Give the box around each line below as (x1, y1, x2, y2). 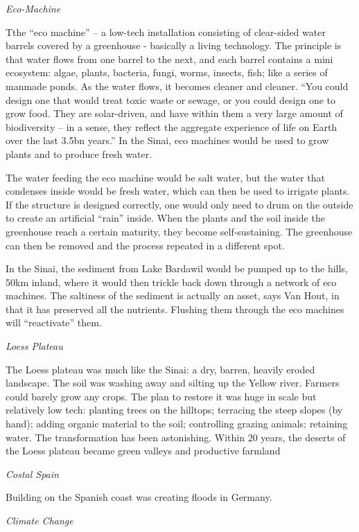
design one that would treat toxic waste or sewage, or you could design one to (6, 92, 335, 107)
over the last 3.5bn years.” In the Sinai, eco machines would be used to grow (6, 133, 329, 148)
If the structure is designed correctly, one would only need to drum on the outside (6, 197, 353, 211)
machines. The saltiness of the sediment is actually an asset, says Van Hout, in (6, 288, 340, 303)
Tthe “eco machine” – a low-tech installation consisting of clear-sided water (6, 24, 326, 39)
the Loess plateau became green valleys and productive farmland (6, 443, 281, 458)
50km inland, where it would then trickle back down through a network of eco (6, 274, 337, 289)
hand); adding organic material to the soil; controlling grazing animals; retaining (6, 416, 348, 431)
